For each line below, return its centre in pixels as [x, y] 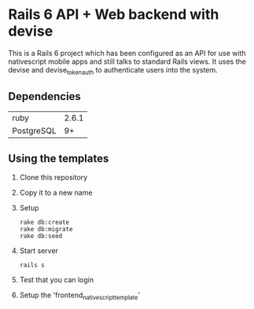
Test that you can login [57, 280]
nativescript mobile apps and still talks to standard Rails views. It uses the [127, 61]
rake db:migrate [46, 229]
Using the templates [59, 158]
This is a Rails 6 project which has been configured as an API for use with [127, 53]
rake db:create [44, 222]
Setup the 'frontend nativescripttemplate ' [79, 296]
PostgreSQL [34, 130]
